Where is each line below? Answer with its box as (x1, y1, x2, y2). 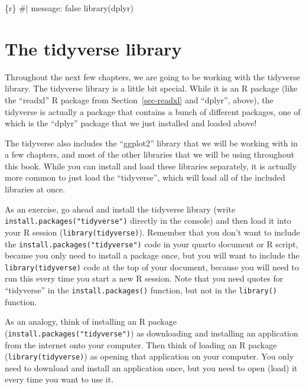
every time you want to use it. (5, 373, 114, 385)
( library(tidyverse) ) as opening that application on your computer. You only (5, 350, 294, 362)
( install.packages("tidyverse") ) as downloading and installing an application (5, 326, 298, 339)
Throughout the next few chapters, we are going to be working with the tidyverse (5, 70, 300, 83)
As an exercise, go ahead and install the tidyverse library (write (5, 202, 236, 215)
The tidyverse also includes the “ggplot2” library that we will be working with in (5, 136, 298, 149)
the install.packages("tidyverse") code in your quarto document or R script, (5, 237, 298, 250)
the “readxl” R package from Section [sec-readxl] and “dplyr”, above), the (5, 93, 274, 106)
